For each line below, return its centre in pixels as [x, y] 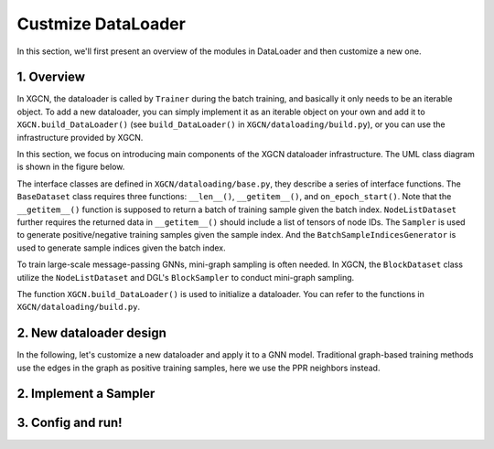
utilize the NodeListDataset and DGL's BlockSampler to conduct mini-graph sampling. [186, 277]
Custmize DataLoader [102, 24]
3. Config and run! [70, 423]
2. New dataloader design [91, 333]
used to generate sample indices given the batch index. [121, 248]
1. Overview [51, 77]
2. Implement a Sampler [86, 394]
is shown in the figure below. [71, 167]
